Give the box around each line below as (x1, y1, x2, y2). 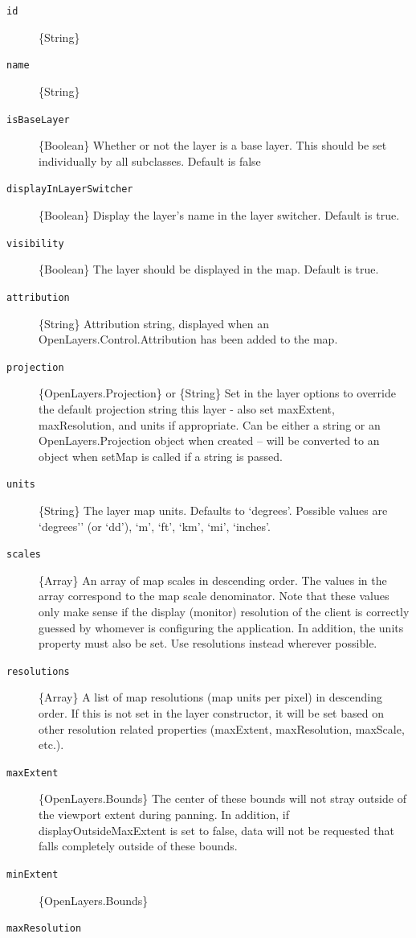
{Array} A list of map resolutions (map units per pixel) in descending (39, 689, 382, 706)
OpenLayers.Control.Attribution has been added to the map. (39, 331, 338, 348)
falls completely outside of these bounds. (39, 837, 238, 854)
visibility (6, 237, 64, 249)
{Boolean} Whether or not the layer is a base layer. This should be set (39, 137, 387, 154)
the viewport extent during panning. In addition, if (39, 806, 290, 823)
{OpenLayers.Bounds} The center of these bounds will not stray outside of (39, 790, 406, 807)
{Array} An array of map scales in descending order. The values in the (39, 571, 387, 588)
